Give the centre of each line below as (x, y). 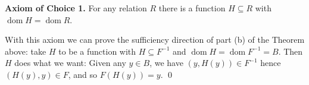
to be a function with (97, 51)
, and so (82, 74)
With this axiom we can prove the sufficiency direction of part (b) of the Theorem (155, 40)
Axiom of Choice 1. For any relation (76, 8)
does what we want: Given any (70, 63)
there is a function (192, 8)
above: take (26, 51)
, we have (166, 63)
